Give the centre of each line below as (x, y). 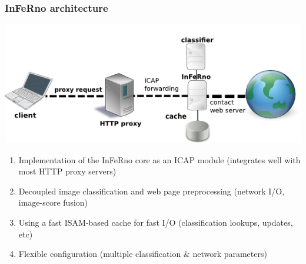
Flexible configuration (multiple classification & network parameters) (143, 254)
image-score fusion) (53, 202)
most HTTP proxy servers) (67, 171)
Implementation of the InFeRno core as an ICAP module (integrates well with (159, 159)
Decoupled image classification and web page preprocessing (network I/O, (152, 191)
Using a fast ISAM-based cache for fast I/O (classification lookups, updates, (156, 222)
